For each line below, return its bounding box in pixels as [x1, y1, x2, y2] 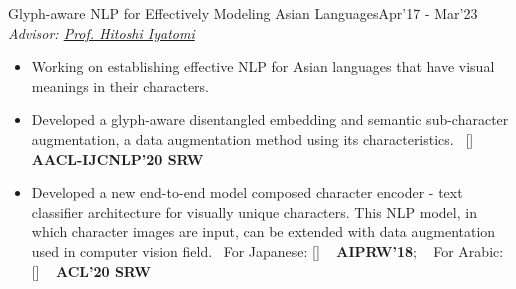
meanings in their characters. [31, 75, 210, 96]
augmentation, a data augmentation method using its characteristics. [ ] [31, 128, 474, 149]
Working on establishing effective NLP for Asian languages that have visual [31, 56, 495, 77]
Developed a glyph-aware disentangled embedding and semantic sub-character [31, 109, 509, 130]
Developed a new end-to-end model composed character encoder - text [31, 182, 463, 203]
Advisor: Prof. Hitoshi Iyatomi [8, 22, 195, 43]
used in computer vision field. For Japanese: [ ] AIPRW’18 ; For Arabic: [31, 240, 504, 261]
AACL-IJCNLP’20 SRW [31, 148, 204, 169]
